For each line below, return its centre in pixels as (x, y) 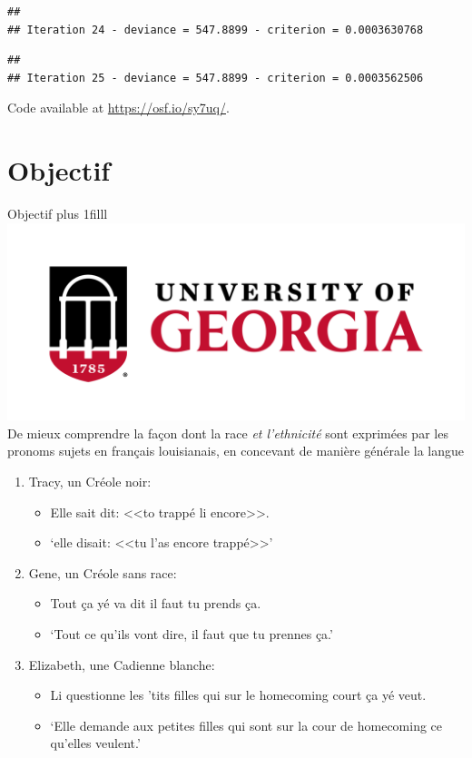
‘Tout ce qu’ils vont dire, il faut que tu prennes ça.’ (192, 633)
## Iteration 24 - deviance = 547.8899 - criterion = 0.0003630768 (216, 30)
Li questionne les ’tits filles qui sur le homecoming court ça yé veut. (238, 695)
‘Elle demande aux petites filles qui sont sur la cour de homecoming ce (246, 725)
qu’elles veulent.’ (95, 743)
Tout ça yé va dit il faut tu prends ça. (156, 603)
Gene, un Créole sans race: (103, 572)
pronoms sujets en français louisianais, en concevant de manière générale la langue (236, 451)
